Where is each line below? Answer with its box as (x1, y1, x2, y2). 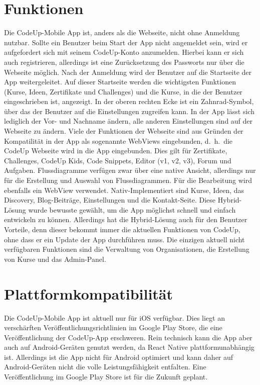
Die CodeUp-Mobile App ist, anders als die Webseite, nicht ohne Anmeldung (4, 27, 240, 38)
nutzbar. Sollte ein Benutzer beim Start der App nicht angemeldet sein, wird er (4, 37, 248, 47)
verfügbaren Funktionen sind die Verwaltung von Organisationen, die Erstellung (4, 244, 249, 254)
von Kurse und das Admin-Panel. (4, 253, 106, 264)
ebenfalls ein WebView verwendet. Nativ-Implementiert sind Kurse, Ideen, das (4, 184, 244, 195)
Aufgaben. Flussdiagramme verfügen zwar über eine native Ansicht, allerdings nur (4, 165, 256, 175)
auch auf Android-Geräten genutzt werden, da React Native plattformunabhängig (4, 342, 254, 352)
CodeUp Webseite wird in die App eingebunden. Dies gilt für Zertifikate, (4, 145, 227, 156)
